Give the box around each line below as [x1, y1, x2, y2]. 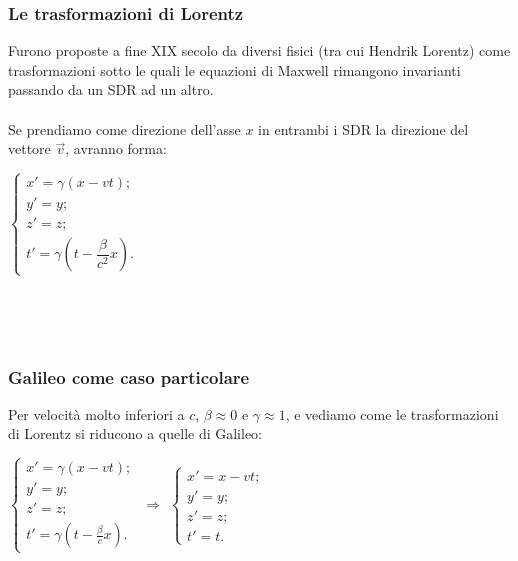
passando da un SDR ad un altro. [8, 79, 214, 100]
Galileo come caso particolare [8, 364, 250, 389]
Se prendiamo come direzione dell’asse [8, 118, 241, 139]
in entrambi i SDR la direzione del [258, 118, 469, 139]
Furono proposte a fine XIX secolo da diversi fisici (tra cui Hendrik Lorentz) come [8, 40, 511, 61]
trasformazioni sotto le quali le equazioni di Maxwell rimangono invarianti [8, 59, 461, 80]
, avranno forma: [65, 138, 167, 159]
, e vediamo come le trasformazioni [285, 403, 499, 424]
